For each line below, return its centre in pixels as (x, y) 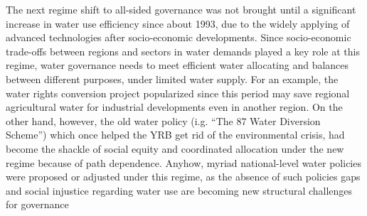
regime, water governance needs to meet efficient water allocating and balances (177, 65)
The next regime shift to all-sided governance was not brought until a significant (181, 9)
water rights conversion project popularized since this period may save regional (178, 93)
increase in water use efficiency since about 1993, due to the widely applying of (178, 23)
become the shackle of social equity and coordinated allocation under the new (175, 148)
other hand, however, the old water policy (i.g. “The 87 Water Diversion (163, 120)
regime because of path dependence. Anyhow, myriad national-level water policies (183, 162)
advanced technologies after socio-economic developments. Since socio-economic (179, 37)
